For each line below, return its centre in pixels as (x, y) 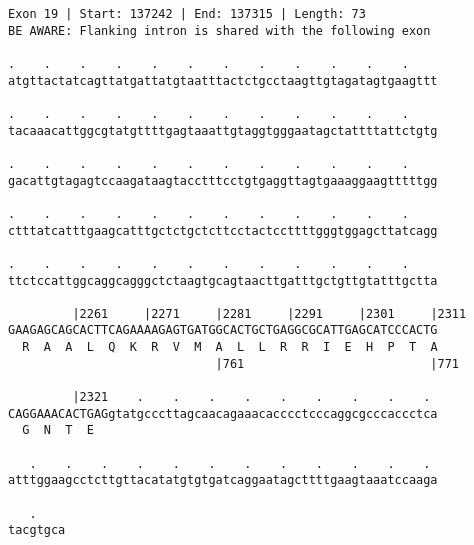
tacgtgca (37, 530)
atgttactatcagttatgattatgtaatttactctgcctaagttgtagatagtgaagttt (223, 80)
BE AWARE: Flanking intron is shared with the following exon (219, 30)
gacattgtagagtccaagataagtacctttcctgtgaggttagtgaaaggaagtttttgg (223, 180)
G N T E (58, 430)
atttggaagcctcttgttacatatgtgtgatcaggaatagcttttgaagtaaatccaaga (223, 480)
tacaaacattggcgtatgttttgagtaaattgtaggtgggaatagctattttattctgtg (223, 130)
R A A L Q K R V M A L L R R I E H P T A (230, 347)
